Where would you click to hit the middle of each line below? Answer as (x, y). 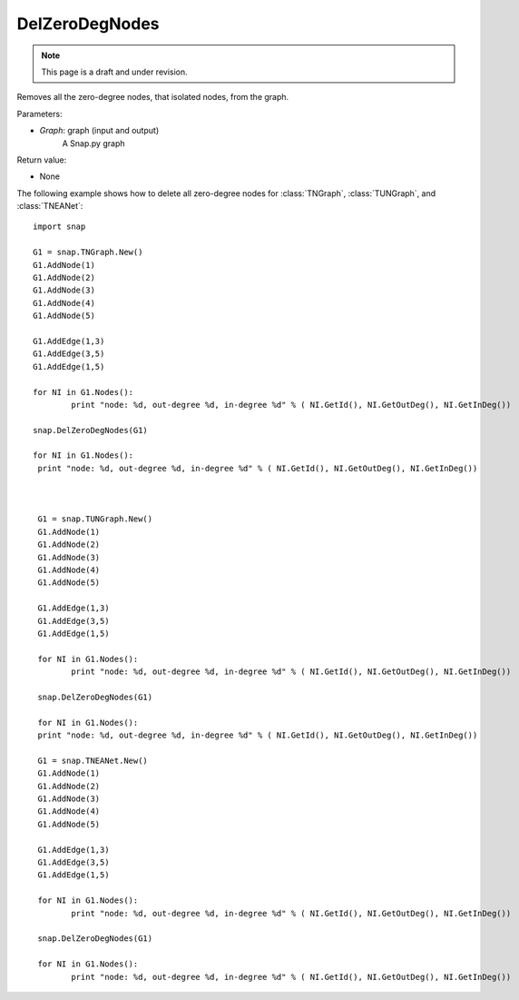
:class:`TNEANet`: (50, 206)
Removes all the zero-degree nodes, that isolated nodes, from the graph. (153, 97)
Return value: (42, 160)
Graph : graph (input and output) (99, 131)
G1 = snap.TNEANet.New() (93, 760)
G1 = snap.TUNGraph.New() (95, 519)
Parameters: (39, 114)
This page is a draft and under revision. (114, 72)
